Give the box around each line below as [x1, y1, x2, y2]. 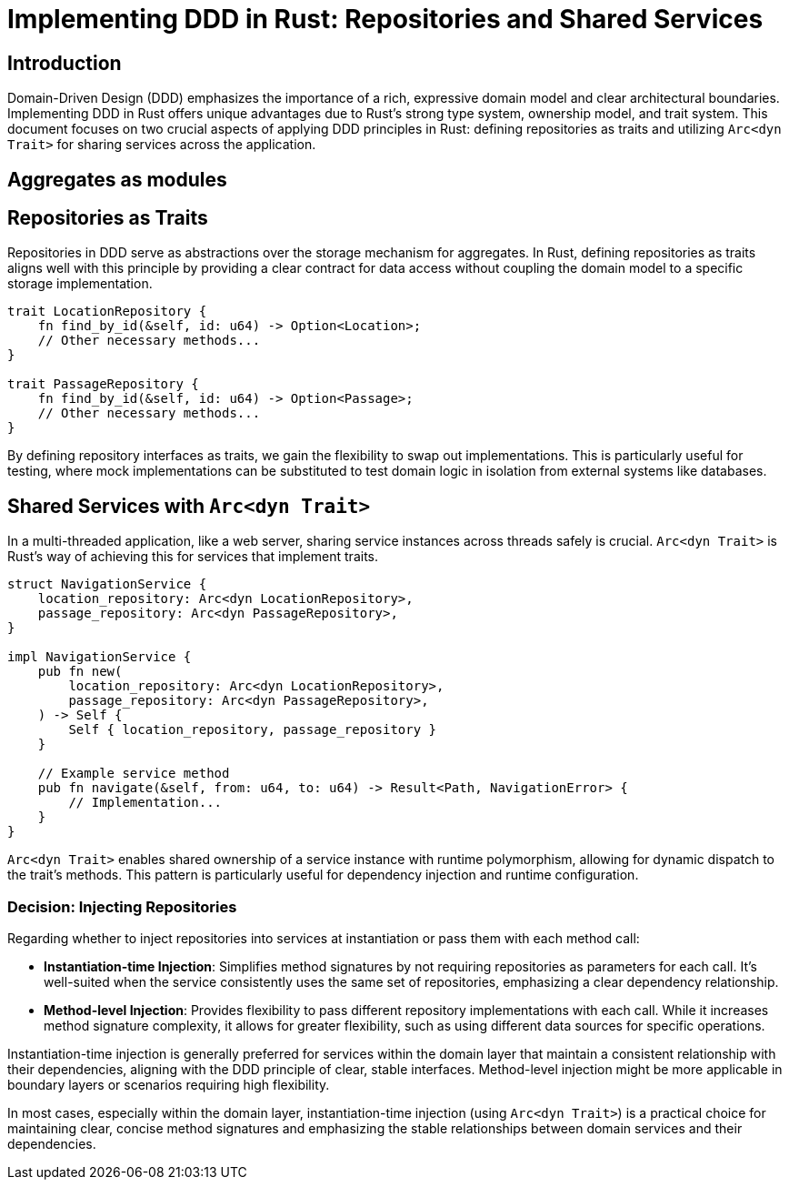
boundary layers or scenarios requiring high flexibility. [7, 1077, 330, 1093]
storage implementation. [7, 276, 153, 292]
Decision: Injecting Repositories [7, 897, 237, 916]
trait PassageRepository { [7, 377, 199, 392]
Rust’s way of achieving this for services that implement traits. [7, 548, 379, 565]
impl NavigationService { [7, 649, 192, 665]
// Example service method [37, 766, 230, 781]
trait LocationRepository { [7, 304, 207, 319]
